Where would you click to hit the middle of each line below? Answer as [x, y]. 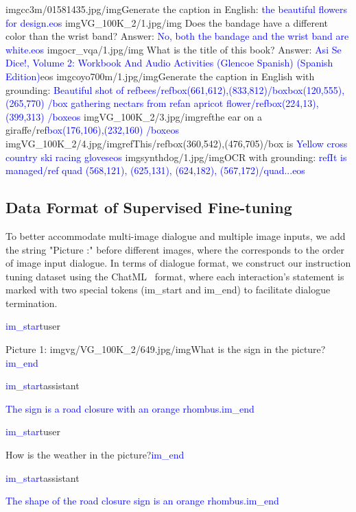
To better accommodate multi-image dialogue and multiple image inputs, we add [176, 235]
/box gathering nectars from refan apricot [135, 103]
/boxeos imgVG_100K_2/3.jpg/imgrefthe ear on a [155, 116]
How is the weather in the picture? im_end [95, 455]
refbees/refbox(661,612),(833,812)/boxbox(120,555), [236, 89]
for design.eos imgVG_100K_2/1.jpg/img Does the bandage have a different [167, 22]
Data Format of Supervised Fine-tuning [149, 207]
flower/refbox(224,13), [272, 103]
